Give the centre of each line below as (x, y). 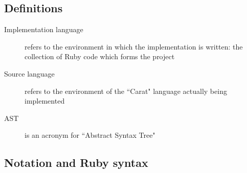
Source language (29, 73)
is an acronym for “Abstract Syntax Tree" (90, 135)
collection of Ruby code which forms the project (100, 56)
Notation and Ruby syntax (76, 163)
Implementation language (44, 29)
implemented (45, 101)
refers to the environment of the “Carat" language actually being (126, 91)
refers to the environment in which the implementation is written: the (134, 46)
